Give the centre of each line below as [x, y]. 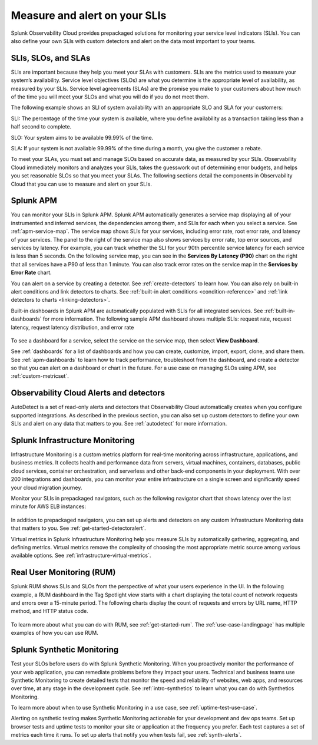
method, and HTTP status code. [49, 611]
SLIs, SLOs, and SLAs [51, 58]
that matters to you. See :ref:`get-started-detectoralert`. [79, 528]
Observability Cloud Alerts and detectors [88, 393]
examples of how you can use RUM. [54, 633]
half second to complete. [41, 127]
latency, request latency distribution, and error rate [72, 327]
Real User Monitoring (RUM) [63, 573]
